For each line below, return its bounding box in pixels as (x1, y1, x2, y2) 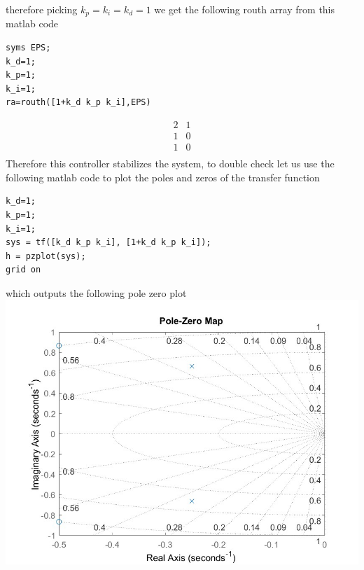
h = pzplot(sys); (6, 251, 86, 261)
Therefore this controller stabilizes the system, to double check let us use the (6, 156, 335, 171)
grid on (6, 265, 41, 275)
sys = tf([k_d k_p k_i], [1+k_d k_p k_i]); (6, 237, 211, 248)
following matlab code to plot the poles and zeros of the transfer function (6, 169, 320, 184)
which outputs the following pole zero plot (6, 285, 187, 300)
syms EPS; (6, 43, 51, 53)
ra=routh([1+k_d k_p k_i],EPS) (6, 97, 151, 108)
